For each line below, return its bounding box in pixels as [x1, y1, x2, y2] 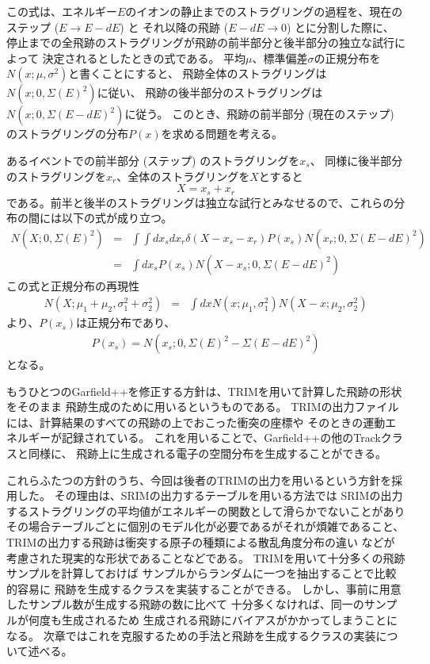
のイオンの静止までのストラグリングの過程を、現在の [125, 3, 403, 19]
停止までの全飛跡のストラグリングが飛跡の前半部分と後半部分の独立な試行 [6, 34, 394, 51]
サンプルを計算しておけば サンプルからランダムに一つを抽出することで [6, 565, 375, 581]
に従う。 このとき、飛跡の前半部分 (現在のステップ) [124, 106, 394, 122]
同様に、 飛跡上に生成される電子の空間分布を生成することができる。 [28, 445, 386, 462]
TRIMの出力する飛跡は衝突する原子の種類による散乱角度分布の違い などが [6, 534, 395, 551]
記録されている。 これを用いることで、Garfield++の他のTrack [61, 429, 381, 446]
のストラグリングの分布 [6, 125, 128, 142]
